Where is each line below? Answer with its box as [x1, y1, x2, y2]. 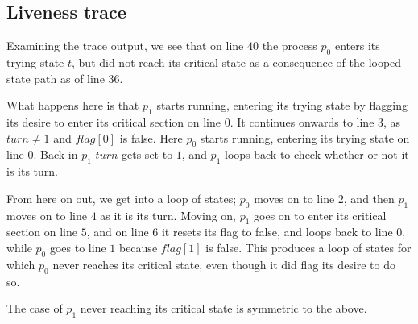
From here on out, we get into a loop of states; [6, 189, 237, 206]
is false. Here [119, 129, 183, 146]
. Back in [33, 146, 78, 163]
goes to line [49, 239, 106, 255]
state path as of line [6, 69, 105, 86]
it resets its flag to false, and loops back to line [161, 223, 393, 240]
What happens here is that [6, 97, 139, 114]
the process [262, 37, 317, 54]
